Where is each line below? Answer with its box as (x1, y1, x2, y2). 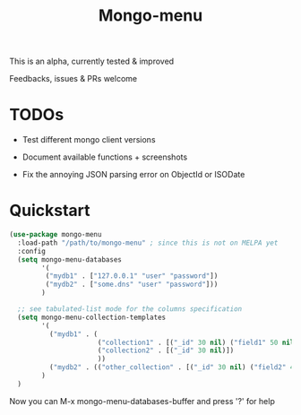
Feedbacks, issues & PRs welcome (9, 73, 137, 84)
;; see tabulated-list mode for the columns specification (17, 305, 243, 314)
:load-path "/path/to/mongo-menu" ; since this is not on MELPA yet (17, 238, 279, 247)
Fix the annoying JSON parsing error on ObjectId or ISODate (21, 169, 245, 180)
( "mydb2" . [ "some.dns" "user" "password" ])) (45, 280, 219, 290)
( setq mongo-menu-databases (17, 255, 123, 264)
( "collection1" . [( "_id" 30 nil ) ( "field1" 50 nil (97, 338, 295, 347)
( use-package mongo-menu (9, 230, 102, 239)
